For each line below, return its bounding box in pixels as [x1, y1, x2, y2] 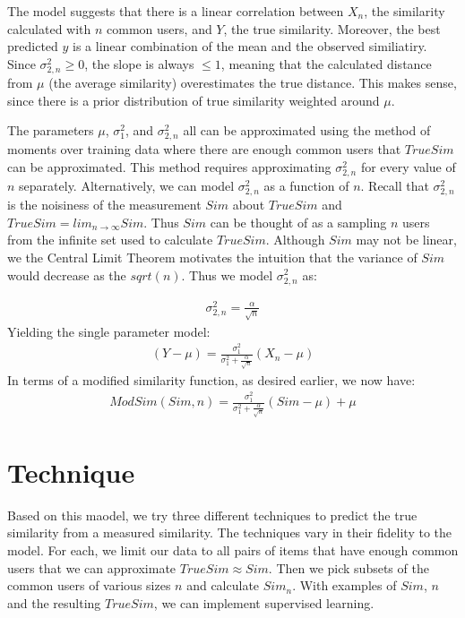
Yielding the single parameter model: [7, 322, 211, 340]
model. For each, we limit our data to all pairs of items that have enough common [7, 540, 459, 559]
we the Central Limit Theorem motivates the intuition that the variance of [7, 247, 418, 266]
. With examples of [292, 576, 397, 595]
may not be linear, [356, 230, 457, 249]
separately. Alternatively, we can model [19, 176, 235, 195]
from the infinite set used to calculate [7, 230, 213, 249]
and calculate [186, 576, 260, 595]
